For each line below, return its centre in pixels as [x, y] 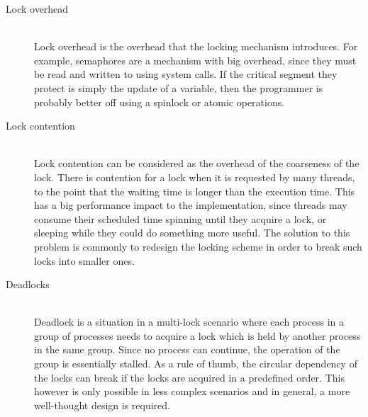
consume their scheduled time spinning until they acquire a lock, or [180, 218]
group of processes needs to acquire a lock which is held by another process [197, 335]
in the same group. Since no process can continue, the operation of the [187, 349]
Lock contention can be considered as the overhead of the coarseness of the [197, 163]
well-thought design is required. [102, 405]
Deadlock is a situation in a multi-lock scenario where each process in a [189, 322]
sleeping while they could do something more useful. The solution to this [192, 233]
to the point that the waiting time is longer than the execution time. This [195, 191]
